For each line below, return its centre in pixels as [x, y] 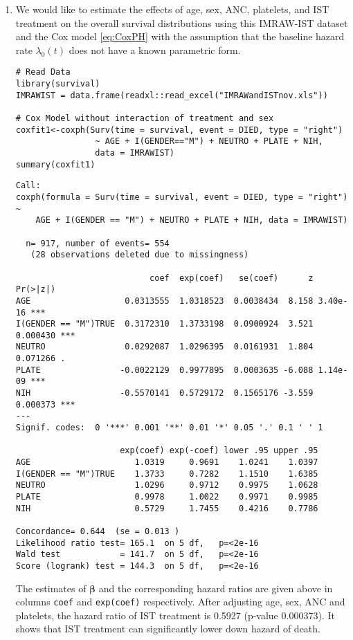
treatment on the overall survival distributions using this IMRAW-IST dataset [182, 22]
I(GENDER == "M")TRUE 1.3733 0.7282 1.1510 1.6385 [167, 474]
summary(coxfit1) [55, 164]
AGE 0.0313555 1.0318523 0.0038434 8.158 [164, 301]
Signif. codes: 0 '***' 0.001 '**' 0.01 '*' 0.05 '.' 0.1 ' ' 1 [169, 428]
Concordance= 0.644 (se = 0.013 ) [98, 531]
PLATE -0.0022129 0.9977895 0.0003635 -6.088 [164, 370]
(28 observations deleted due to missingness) [140, 255]
